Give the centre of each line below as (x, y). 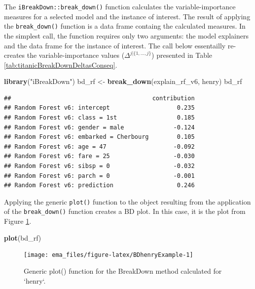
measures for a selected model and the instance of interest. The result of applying (127, 16)
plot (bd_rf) (23, 237)
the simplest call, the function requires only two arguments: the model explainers (126, 35)
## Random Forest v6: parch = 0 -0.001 (99, 176)
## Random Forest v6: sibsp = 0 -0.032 (99, 166)
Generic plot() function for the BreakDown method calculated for (123, 270)
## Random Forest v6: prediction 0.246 (99, 186)
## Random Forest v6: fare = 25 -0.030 (99, 156)
